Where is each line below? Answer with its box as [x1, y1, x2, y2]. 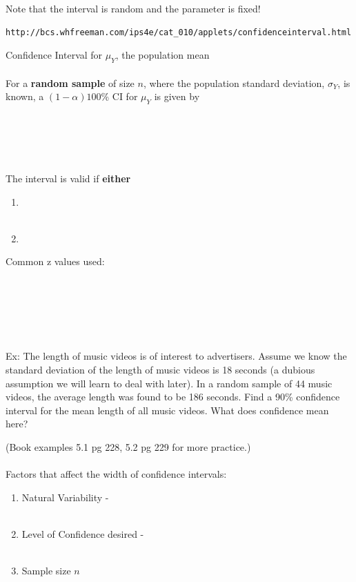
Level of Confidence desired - [21, 527, 144, 541]
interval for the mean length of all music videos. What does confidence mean [6, 402, 329, 417]
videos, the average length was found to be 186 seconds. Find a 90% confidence [6, 389, 340, 404]
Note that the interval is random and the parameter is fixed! [6, 1, 261, 15]
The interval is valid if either [6, 171, 131, 185]
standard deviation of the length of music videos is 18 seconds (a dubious [6, 362, 315, 377]
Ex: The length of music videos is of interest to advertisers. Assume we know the [6, 349, 347, 363]
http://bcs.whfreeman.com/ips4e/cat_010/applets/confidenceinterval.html [6, 27, 352, 37]
